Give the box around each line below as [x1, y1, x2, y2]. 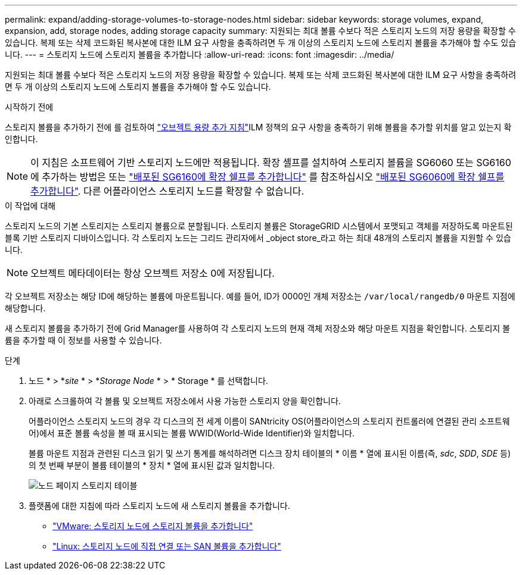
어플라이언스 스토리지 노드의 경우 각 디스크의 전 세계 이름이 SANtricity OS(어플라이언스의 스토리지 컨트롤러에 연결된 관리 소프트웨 [29, 416, 510, 426]
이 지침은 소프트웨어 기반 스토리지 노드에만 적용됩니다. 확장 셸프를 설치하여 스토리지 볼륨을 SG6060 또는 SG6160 [30, 157, 511, 168]
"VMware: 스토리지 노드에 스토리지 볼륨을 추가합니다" [52, 521, 253, 531]
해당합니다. [5, 303, 46, 313]
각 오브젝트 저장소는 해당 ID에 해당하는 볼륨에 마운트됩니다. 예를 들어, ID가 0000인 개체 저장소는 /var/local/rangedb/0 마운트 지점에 [5, 291, 515, 301]
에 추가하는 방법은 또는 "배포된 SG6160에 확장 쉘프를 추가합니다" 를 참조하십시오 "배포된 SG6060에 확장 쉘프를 [30, 171, 505, 183]
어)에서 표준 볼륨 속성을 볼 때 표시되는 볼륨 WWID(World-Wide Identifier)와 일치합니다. [29, 428, 355, 438]
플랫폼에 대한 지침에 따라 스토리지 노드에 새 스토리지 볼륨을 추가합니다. [29, 501, 290, 511]
